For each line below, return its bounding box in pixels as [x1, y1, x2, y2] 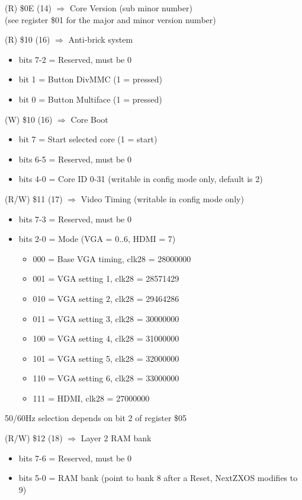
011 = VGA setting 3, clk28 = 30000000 [33, 312, 179, 324]
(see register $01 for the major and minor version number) [5, 13, 216, 26]
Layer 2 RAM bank [81, 432, 152, 444]
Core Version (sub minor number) [70, 2, 192, 14]
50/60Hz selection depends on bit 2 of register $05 [5, 412, 187, 424]
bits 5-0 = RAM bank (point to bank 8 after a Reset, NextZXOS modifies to [18, 472, 298, 484]
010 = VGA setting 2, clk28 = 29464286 [33, 292, 179, 304]
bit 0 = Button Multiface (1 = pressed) [18, 93, 162, 105]
